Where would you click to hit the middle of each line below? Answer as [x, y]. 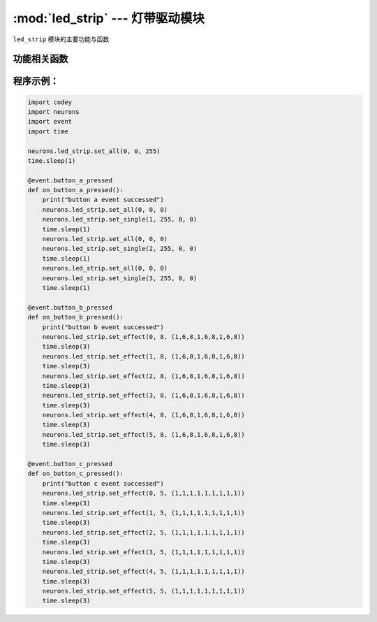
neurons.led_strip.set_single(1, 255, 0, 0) [120, 219]
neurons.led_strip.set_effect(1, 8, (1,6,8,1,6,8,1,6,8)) [143, 356]
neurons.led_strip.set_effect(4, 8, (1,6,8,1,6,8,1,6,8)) [143, 415]
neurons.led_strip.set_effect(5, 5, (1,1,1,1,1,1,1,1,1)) [143, 591]
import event [50, 122]
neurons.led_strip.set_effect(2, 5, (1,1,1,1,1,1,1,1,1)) [143, 532]
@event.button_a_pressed [70, 180]
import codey [50, 102]
